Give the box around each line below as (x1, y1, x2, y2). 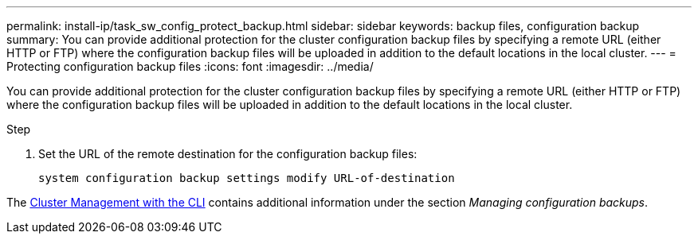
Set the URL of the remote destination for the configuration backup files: (38, 147, 418, 161)
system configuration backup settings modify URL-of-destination (38, 172, 455, 184)
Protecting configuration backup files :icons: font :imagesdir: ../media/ (6, 60, 374, 73)
